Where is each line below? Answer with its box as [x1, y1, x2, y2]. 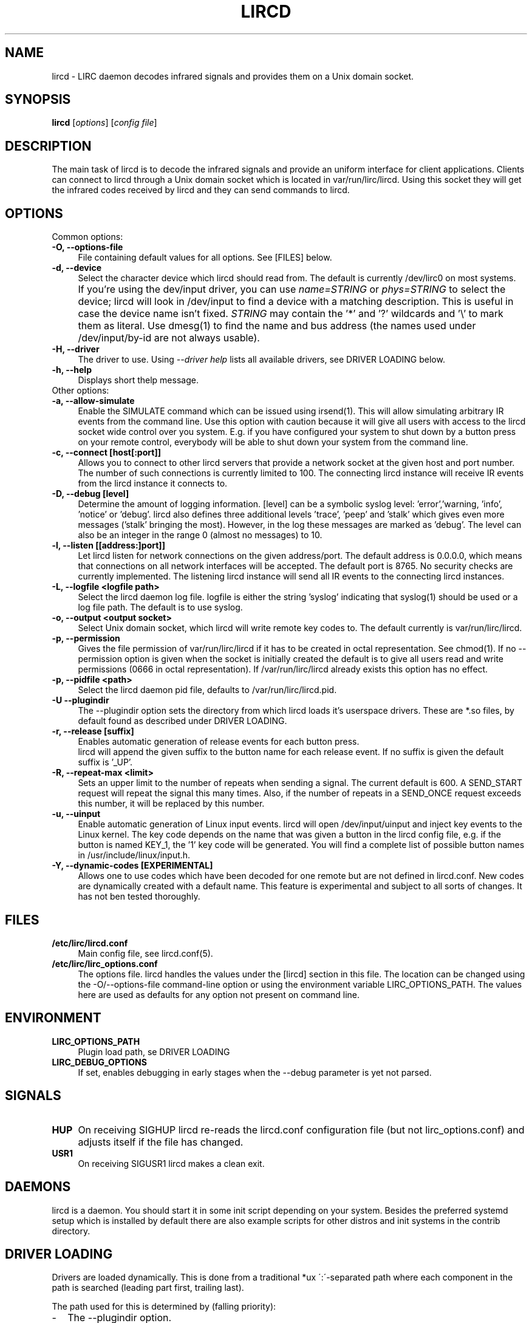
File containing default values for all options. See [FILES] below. [78, 252, 332, 263]
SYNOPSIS [5, 92, 71, 108]
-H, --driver [52, 344, 100, 355]
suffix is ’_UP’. [78, 757, 133, 768]
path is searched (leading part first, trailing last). [52, 1282, 244, 1293]
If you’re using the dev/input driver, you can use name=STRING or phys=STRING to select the [78, 283, 506, 296]
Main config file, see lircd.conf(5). [78, 948, 213, 959]
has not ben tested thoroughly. [78, 891, 200, 902]
